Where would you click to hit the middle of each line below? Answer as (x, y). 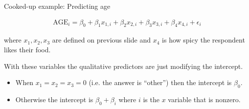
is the (151, 99)
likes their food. (27, 50)
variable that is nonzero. (204, 99)
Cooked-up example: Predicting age (57, 6)
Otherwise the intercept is (54, 99)
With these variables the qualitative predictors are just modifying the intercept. (124, 66)
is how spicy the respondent (204, 40)
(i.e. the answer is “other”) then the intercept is (160, 82)
